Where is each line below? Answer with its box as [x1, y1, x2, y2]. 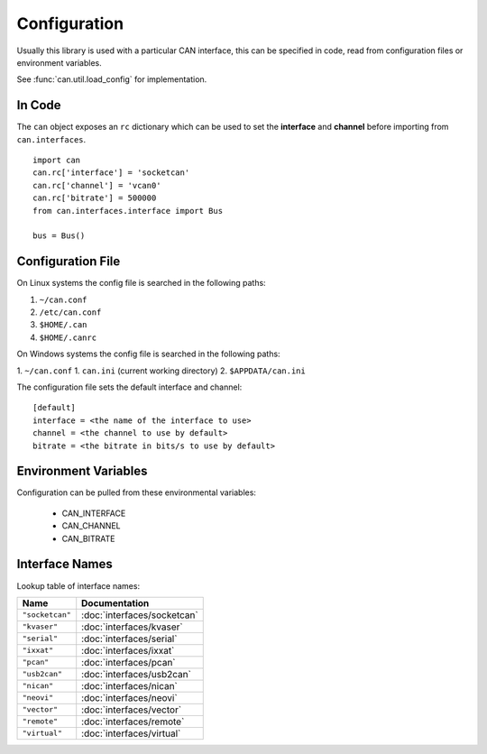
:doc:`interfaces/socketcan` [81, 609, 198, 621]
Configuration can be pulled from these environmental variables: [16, 487, 257, 498]
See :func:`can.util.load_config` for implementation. [16, 74, 207, 85]
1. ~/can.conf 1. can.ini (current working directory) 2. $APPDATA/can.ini [16, 365, 306, 376]
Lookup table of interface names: [16, 580, 140, 591]
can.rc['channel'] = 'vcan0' [32, 180, 161, 190]
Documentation [81, 596, 150, 609]
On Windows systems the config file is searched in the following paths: [16, 348, 280, 360]
